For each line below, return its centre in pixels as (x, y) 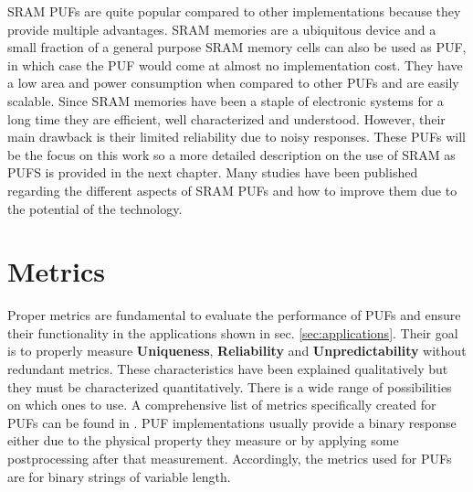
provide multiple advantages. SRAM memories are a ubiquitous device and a (222, 29)
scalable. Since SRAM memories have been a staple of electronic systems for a (226, 100)
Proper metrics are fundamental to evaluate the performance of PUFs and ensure (234, 315)
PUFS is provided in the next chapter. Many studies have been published (213, 172)
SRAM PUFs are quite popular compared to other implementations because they (234, 11)
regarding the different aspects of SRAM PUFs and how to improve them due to (232, 190)
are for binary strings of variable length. (119, 476)
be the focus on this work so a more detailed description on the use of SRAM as (231, 154)
